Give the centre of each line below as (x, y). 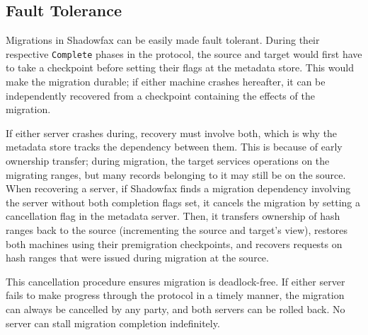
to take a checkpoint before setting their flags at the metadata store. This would (180, 67)
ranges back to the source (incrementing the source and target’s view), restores (177, 229)
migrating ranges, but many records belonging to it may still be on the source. (176, 174)
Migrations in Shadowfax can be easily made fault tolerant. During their (163, 40)
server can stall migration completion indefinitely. (113, 323)
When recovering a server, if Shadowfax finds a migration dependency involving (178, 188)
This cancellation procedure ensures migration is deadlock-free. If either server (176, 281)
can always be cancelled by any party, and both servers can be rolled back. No (176, 308)
